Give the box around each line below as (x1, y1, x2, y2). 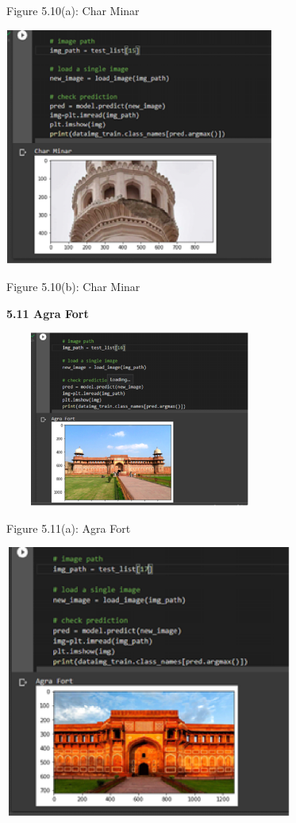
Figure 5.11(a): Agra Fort (6, 519, 131, 536)
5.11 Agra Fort (6, 305, 89, 321)
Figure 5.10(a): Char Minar (6, 2, 140, 18)
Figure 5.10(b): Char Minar (6, 278, 140, 294)
